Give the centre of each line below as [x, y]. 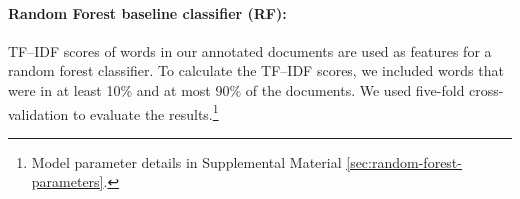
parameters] [67, 181]
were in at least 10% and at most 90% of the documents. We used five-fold [236, 89]
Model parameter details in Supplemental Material [186, 161]
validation [38, 113]
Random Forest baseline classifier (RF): [147, 12]
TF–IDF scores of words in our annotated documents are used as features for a [250, 50]
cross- [486, 89]
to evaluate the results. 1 [145, 112]
